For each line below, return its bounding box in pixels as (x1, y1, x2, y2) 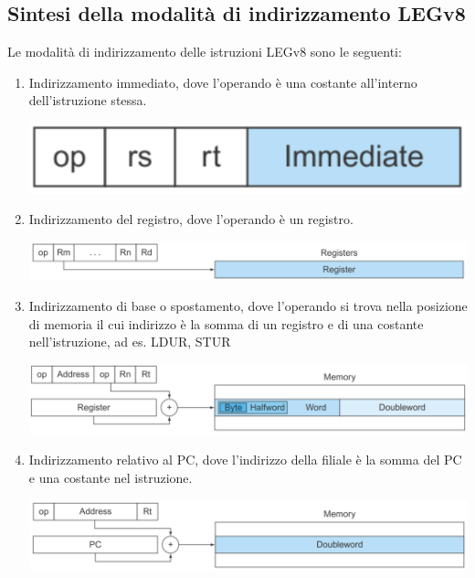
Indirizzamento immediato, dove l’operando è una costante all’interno (28, 72, 417, 91)
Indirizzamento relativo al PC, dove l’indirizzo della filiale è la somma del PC (28, 450, 462, 469)
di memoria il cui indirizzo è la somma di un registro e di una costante (28, 314, 424, 333)
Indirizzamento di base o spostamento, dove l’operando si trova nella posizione (28, 296, 468, 316)
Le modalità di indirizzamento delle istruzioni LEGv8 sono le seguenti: (7, 42, 402, 61)
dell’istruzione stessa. (28, 91, 147, 110)
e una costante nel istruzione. (28, 468, 193, 487)
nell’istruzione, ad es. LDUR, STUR (28, 332, 231, 351)
